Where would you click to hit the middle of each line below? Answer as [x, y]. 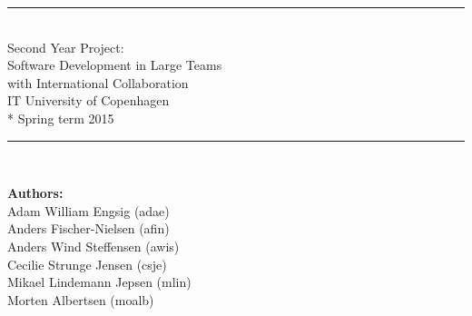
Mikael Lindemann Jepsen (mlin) [99, 282]
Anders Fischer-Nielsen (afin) [88, 228]
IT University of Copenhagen [88, 100]
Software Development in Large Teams [115, 65]
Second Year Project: [66, 47]
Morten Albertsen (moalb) [81, 299]
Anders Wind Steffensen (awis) [93, 246]
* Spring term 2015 [61, 118]
